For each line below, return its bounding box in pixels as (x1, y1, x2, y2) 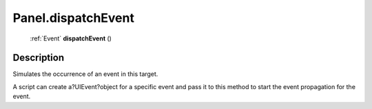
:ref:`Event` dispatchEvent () (30, 34, 112, 43)
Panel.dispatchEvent (12, 10, 134, 25)
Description (12, 52, 65, 64)
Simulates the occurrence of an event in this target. (12, 70, 158, 78)
